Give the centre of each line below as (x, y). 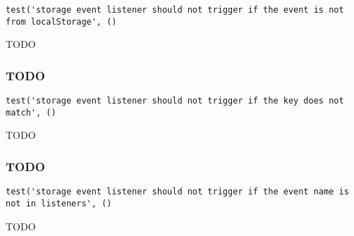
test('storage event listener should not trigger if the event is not (175, 10)
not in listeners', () (59, 203)
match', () (31, 112)
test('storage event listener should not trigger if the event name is (177, 192)
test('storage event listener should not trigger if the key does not (175, 101)
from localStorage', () (61, 21)
